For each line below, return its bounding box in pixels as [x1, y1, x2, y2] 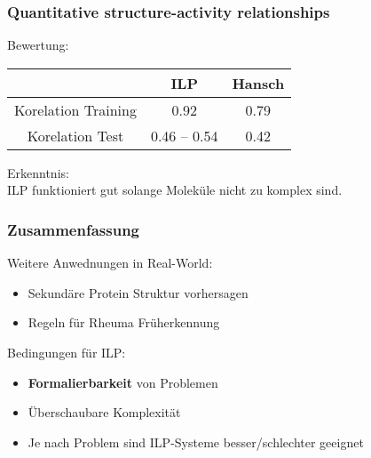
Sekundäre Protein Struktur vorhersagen [28, 283, 249, 301]
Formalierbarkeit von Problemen [28, 373, 218, 391]
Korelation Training [14, 99, 137, 120]
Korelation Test [27, 125, 124, 146]
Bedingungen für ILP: [7, 343, 126, 361]
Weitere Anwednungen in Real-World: [7, 253, 213, 272]
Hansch [232, 72, 285, 93]
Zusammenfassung [7, 218, 140, 240]
